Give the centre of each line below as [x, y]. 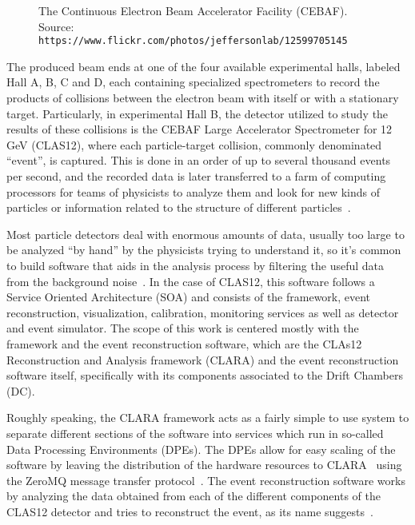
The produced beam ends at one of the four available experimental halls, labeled [204, 66]
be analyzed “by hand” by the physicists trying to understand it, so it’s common [204, 250]
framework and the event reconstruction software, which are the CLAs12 [184, 343]
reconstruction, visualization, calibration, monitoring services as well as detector [203, 312]
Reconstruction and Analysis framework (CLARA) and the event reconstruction [203, 359]
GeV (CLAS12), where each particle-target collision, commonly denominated [194, 144]
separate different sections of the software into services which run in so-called [195, 433]
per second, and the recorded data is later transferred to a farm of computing [196, 176]
